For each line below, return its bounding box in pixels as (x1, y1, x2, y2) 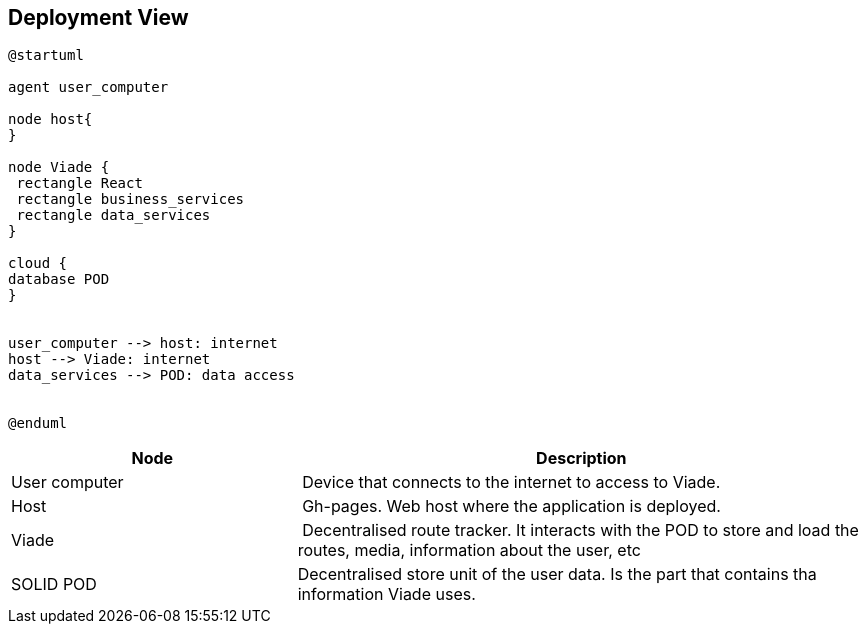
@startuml (8, 47, 84, 64)
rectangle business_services (16, 191, 245, 208)
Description (536, 448, 627, 469)
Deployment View (8, 5, 189, 30)
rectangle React (16, 175, 143, 192)
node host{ (8, 111, 93, 128)
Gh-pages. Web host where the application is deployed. (302, 496, 721, 517)
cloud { (8, 255, 68, 272)
